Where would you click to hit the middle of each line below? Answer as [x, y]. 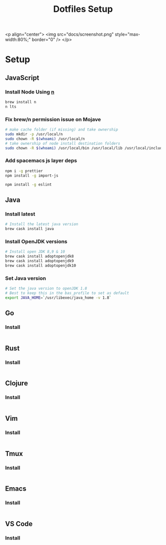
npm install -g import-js [32, 176]
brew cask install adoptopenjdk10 [41, 266]
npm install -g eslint [28, 184]
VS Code [19, 524]
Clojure [17, 384]
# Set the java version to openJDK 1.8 [46, 288]
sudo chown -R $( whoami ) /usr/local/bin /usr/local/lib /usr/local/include [85, 148]
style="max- [127, 34]
